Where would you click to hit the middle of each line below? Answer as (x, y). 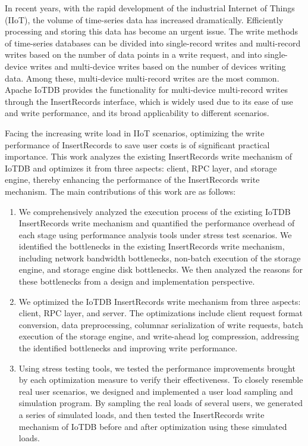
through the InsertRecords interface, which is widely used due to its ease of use (149, 101)
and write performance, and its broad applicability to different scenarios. (137, 113)
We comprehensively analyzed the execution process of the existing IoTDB (155, 211)
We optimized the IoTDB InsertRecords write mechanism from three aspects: (160, 301)
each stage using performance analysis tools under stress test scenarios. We (155, 234)
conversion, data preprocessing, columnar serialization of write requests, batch (161, 324)
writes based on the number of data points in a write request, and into (133, 54)
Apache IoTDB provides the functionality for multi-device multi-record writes (146, 90)
